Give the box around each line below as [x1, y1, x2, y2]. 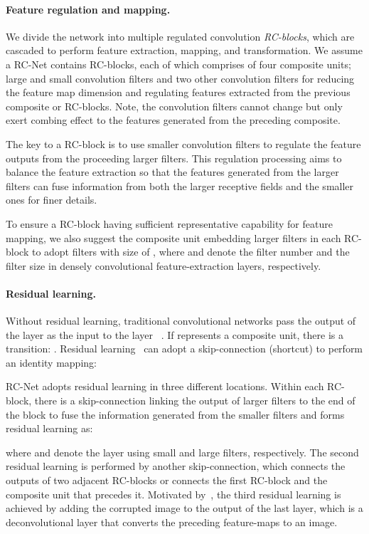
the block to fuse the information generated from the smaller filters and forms [6, 407, 345, 422]
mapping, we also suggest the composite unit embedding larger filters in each [6, 230, 341, 245]
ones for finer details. [6, 192, 97, 207]
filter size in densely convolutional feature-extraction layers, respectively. [6, 258, 321, 273]
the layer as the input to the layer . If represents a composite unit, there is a [6, 327, 343, 342]
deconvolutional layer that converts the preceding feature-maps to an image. [6, 514, 338, 529]
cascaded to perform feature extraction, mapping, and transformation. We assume [6, 43, 363, 58]
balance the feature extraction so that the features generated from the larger [6, 164, 339, 179]
